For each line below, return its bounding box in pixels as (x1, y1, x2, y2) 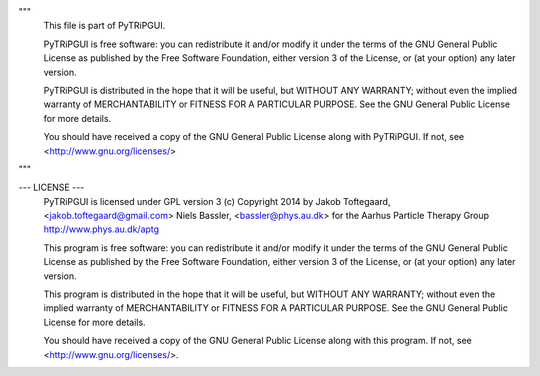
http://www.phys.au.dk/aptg (43, 223, 160, 235)
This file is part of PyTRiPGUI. (43, 20, 166, 32)
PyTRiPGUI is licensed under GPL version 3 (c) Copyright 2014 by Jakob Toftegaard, (43, 195, 391, 207)
